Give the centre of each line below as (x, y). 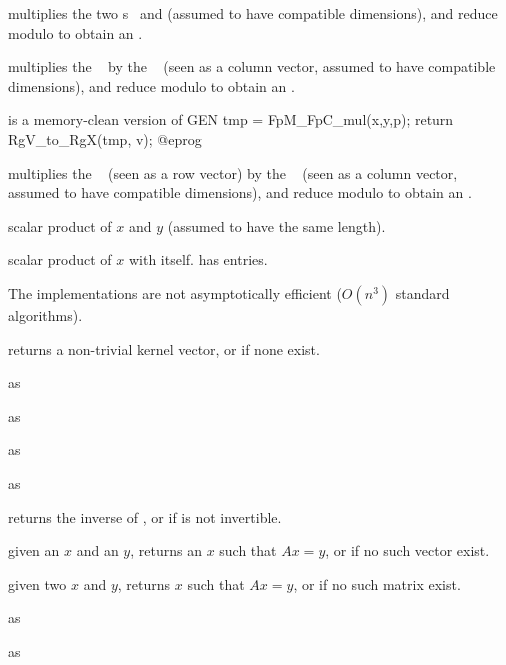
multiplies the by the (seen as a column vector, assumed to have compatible (252, 66)
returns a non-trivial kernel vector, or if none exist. (164, 348)
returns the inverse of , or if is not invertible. (145, 516)
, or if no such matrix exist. (377, 583)
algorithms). (45, 314)
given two (37, 583)
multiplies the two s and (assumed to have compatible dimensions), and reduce (253, 13)
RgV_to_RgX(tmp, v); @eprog (105, 138)
